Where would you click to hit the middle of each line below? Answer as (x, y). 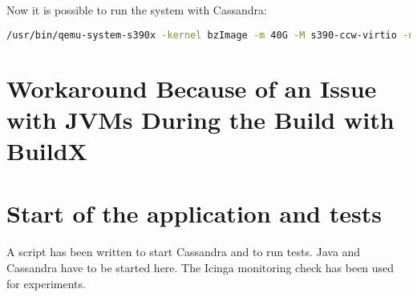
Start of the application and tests (194, 213)
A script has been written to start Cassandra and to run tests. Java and (184, 252)
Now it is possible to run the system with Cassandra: (137, 10)
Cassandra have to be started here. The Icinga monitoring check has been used (200, 267)
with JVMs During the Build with (200, 119)
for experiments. (46, 283)
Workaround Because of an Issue (192, 88)
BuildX (47, 151)
